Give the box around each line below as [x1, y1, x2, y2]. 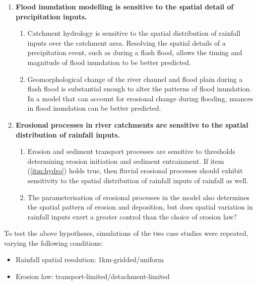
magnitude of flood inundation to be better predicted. [27, 57, 191, 67]
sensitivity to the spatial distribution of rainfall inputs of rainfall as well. [27, 175, 249, 185]
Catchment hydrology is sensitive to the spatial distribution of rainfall [27, 28, 241, 38]
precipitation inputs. [15, 11, 87, 21]
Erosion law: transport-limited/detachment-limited [15, 271, 170, 282]
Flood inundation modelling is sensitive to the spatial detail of [15, 1, 234, 11]
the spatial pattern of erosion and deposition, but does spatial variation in [27, 202, 253, 212]
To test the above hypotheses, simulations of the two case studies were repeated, [4, 228, 249, 238]
